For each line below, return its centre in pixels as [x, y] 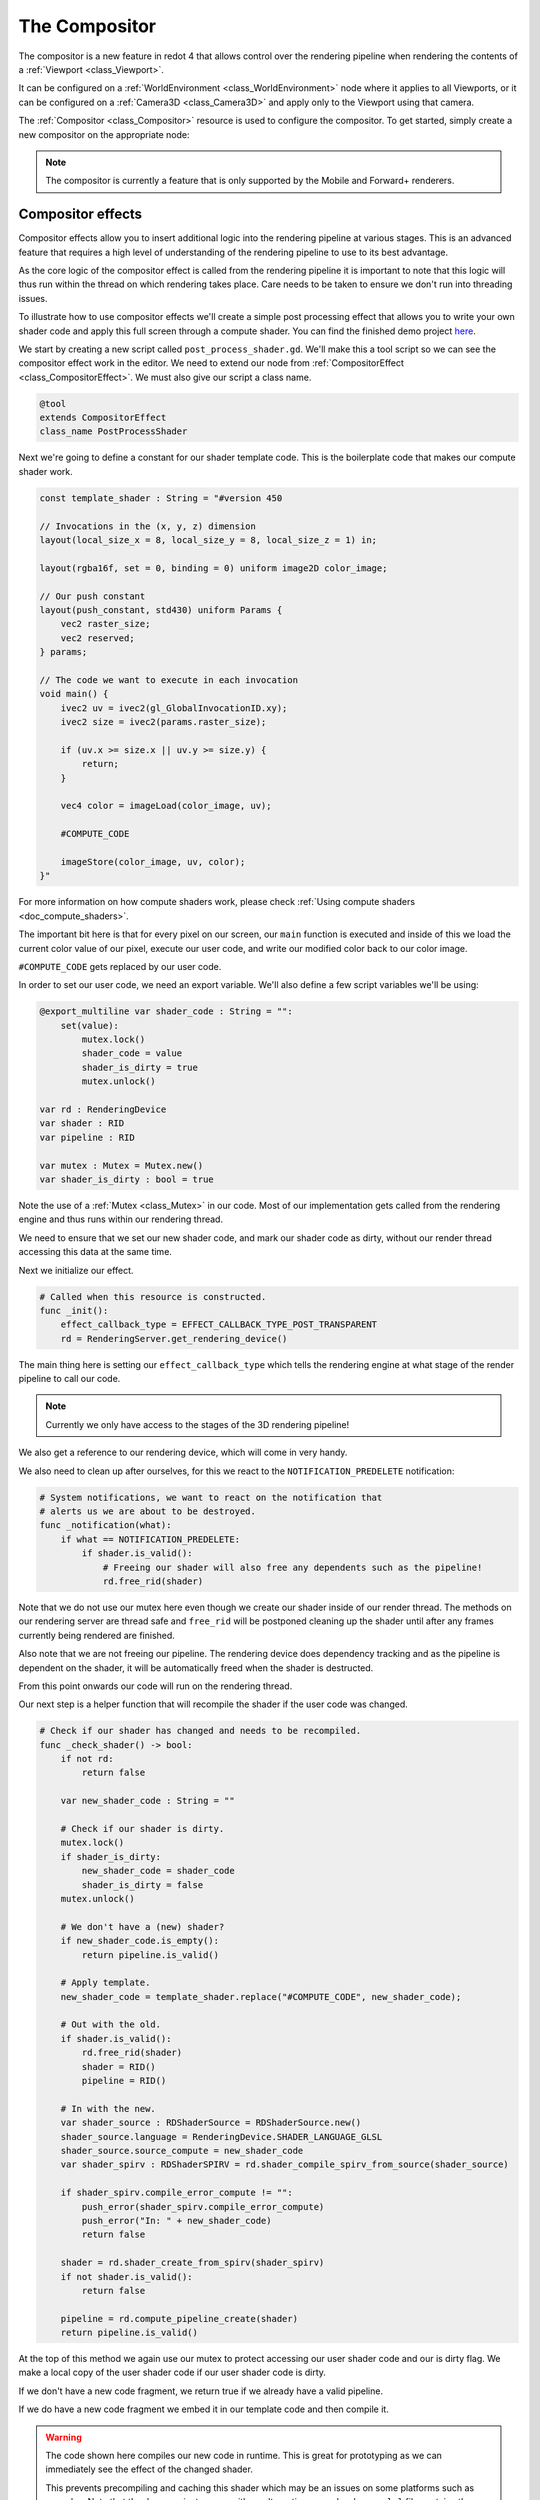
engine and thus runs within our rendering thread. [121, 1219]
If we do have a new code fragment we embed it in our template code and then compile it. [203, 2409]
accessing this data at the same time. [95, 1252]
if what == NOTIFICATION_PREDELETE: [150, 1539]
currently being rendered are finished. [96, 1635]
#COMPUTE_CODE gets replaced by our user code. [120, 966]
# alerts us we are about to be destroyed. [148, 1511]
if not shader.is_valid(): [127, 2276]
